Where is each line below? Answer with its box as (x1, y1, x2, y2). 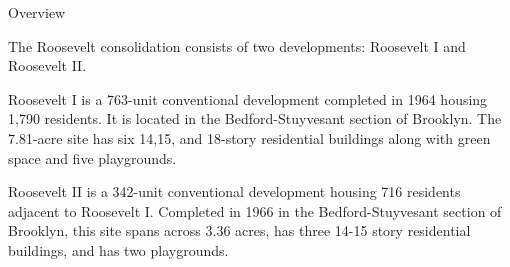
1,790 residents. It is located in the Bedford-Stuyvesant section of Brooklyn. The (8, 108, 502, 129)
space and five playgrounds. (8, 147, 177, 168)
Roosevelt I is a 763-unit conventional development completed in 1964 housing (8, 88, 488, 109)
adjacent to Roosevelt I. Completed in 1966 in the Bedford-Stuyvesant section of (8, 200, 502, 221)
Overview (8, 2, 66, 22)
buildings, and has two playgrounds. (8, 239, 229, 260)
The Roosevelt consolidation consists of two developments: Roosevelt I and (8, 35, 466, 56)
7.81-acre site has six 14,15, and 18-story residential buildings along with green (8, 127, 491, 148)
